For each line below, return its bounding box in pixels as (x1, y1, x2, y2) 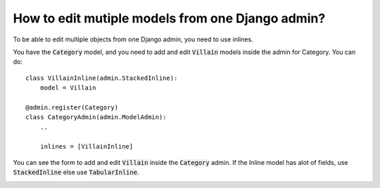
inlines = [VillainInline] (39, 142, 134, 151)
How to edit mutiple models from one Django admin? (13, 11, 326, 26)
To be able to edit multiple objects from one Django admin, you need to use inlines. (13, 35, 253, 43)
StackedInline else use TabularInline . (13, 168, 139, 177)
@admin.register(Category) (25, 103, 119, 112)
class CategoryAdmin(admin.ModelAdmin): (25, 113, 167, 121)
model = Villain (39, 84, 96, 92)
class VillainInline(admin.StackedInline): (25, 74, 178, 82)
